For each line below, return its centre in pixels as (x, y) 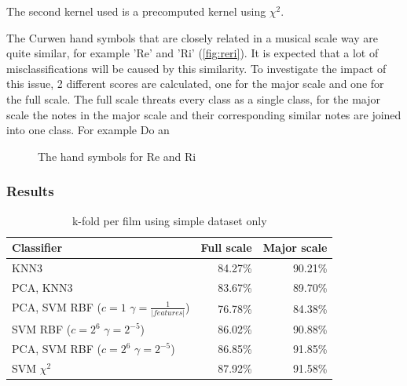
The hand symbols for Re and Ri (117, 156)
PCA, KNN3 (42, 287)
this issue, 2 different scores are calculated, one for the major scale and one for (195, 84)
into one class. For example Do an (88, 130)
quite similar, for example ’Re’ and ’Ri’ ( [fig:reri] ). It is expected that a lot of (192, 53)
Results (30, 191)
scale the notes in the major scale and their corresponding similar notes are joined (204, 114)
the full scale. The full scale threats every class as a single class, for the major (193, 98)
